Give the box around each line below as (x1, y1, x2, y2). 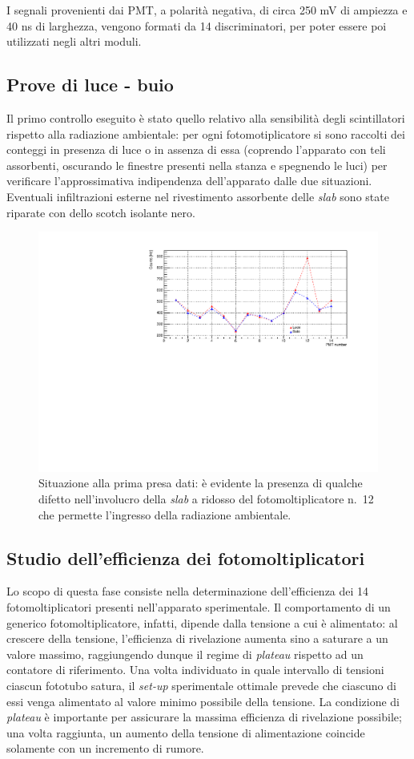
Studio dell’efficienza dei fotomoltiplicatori (6, 545, 365, 570)
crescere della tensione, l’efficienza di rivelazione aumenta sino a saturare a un (6, 630, 388, 647)
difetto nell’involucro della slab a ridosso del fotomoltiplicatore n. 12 (38, 490, 374, 507)
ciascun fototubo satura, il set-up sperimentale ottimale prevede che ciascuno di (6, 676, 396, 693)
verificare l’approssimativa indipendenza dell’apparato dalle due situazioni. (6, 172, 372, 189)
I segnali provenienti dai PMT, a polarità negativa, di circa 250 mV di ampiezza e (6, 2, 408, 18)
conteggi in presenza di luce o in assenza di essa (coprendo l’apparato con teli (6, 141, 386, 158)
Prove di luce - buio (6, 72, 174, 97)
